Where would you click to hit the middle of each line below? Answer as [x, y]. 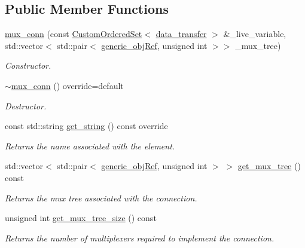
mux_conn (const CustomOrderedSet [74, 34]
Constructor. [28, 65]
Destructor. [26, 105]
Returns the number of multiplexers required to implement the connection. [140, 238]
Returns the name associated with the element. [90, 146]
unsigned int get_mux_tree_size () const [81, 218]
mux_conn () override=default [67, 85]
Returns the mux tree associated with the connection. [101, 198]
